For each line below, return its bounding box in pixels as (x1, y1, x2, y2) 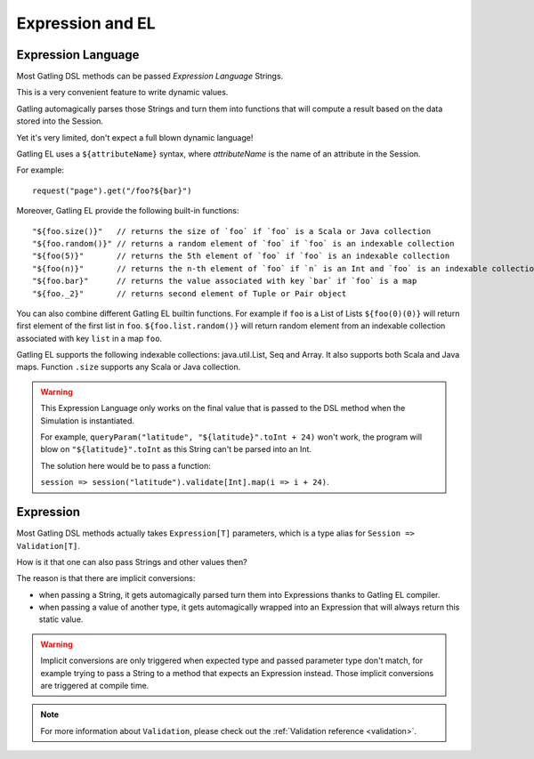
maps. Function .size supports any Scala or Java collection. (16, 361, 241, 373)
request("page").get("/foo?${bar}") (32, 185, 192, 196)
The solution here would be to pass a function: (40, 460, 211, 471)
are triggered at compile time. (40, 681, 150, 691)
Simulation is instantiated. (40, 415, 135, 426)
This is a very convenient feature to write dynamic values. (16, 87, 229, 98)
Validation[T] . (16, 540, 80, 551)
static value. (38, 614, 84, 625)
